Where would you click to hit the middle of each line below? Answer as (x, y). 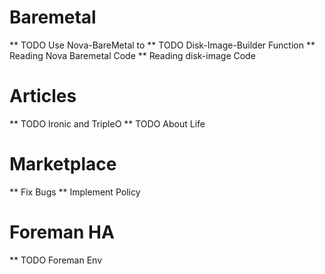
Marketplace (63, 164)
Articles (43, 96)
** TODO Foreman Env (56, 260)
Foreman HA (62, 232)
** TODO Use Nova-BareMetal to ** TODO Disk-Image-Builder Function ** (162, 45)
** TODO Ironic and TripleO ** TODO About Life (107, 123)
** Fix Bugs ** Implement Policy (75, 192)
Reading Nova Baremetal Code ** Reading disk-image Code (132, 55)
